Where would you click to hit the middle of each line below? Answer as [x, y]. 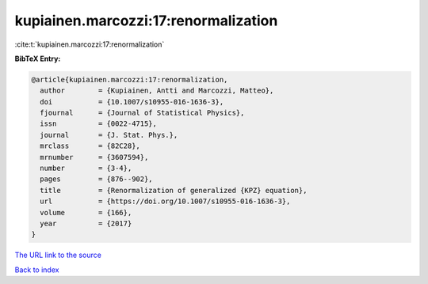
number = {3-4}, [86, 169]
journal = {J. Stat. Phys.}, [109, 135]
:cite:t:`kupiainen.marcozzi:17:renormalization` [90, 44]
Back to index [37, 270]
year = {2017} [86, 223]
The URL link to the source [58, 255]
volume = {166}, [86, 212]
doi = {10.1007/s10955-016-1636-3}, [132, 102]
